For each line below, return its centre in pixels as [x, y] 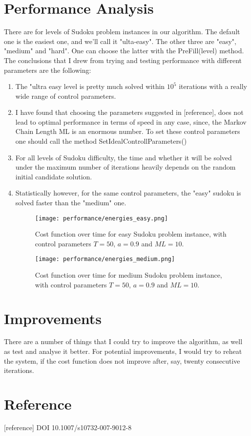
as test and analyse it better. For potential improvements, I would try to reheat [123, 351]
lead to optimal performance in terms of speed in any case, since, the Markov [131, 121]
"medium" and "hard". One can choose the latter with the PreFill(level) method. [124, 51]
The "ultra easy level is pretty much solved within [90, 86]
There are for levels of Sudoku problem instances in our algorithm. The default [122, 32]
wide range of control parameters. [66, 96]
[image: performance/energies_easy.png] [101, 218]
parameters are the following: [48, 70]
